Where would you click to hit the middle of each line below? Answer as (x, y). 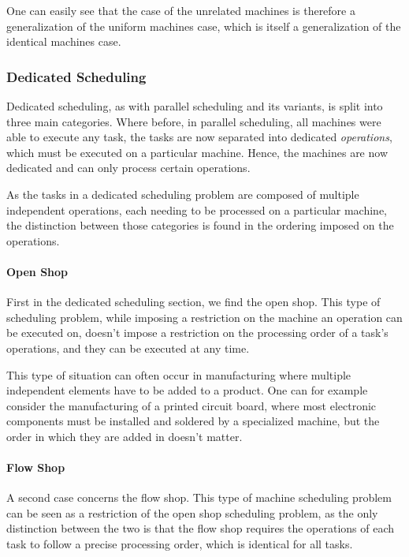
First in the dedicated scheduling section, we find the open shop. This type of (193, 302)
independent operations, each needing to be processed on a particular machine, (197, 209)
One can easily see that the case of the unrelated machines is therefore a (181, 10)
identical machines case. (64, 41)
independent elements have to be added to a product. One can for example (187, 390)
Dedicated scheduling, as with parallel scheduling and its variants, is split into (195, 106)
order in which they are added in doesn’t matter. (125, 436)
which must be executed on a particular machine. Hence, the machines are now (197, 152)
